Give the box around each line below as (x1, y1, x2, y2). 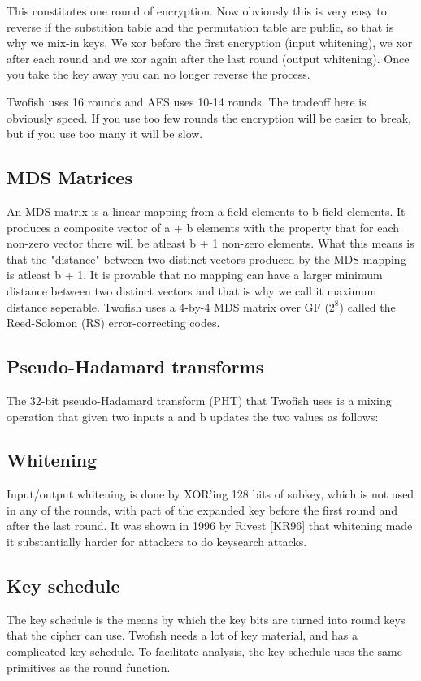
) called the (339, 298, 396, 315)
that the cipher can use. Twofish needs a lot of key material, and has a (7, 627, 358, 644)
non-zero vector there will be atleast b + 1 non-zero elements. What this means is (7, 235, 414, 252)
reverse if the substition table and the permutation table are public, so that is (7, 18, 394, 35)
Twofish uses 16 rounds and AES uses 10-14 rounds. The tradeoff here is (7, 93, 367, 110)
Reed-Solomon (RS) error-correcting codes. (7, 314, 220, 331)
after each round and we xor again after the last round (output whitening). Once (7, 50, 410, 67)
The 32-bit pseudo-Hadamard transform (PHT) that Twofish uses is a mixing (7, 391, 392, 408)
